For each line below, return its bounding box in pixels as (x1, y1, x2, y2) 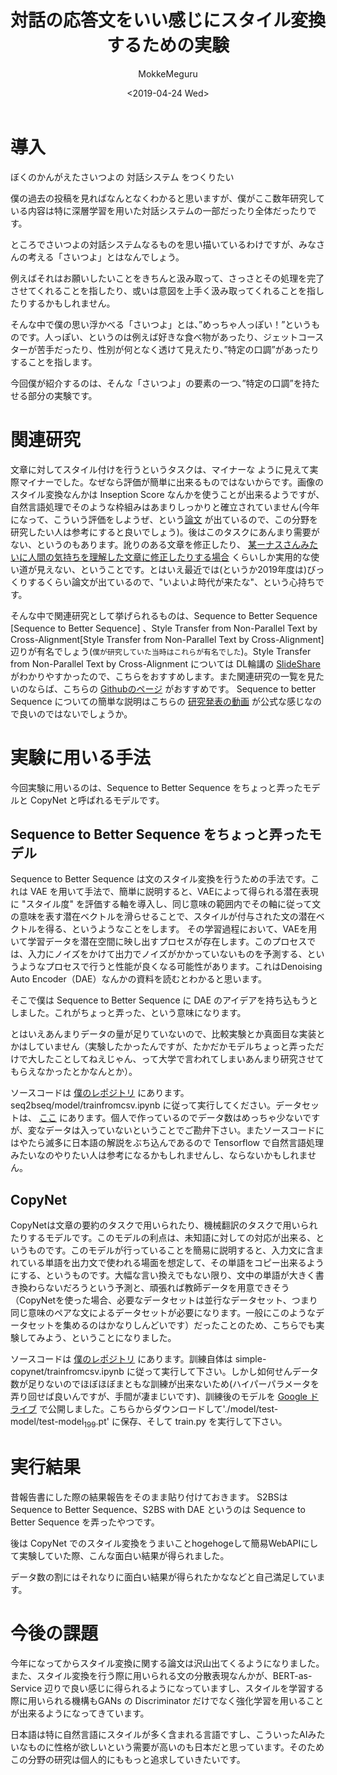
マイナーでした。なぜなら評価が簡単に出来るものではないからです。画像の (18, 476, 325, 488)
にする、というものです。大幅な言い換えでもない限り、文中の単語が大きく (10, 1269, 316, 1281)
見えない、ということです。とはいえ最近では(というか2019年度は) (36, 563, 308, 575)
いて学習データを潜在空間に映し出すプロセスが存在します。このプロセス (10, 936, 308, 948)
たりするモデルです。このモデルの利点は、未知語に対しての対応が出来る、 (10, 1232, 317, 1244)
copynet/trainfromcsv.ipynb (10, 1366, 125, 1378)
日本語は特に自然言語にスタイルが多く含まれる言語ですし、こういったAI (10, 1728, 308, 1740)
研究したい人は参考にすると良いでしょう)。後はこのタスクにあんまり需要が (10, 526, 320, 538)
